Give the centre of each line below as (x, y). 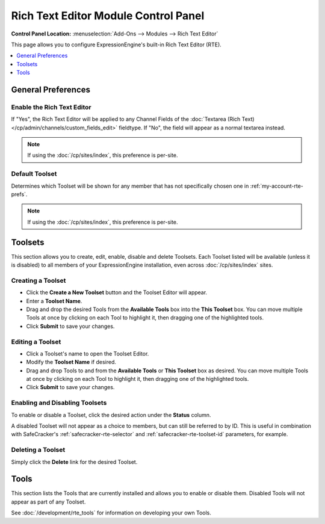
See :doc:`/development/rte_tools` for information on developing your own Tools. (111, 513)
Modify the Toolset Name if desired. (71, 362)
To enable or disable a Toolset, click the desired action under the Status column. (111, 415)
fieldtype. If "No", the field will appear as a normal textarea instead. (202, 128)
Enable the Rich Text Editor (51, 107)
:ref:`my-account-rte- (277, 186)
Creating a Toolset (39, 280)
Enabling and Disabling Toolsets (59, 403)
